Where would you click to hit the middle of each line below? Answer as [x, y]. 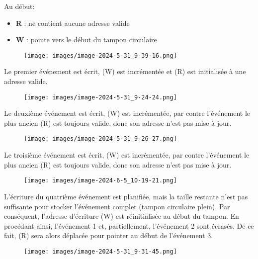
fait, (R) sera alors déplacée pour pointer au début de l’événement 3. [109, 235]
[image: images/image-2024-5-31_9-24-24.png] [100, 97]
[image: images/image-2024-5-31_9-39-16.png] [100, 55]
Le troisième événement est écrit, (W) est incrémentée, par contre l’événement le [127, 155]
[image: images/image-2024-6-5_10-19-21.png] [100, 181]
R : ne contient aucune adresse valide [73, 23]
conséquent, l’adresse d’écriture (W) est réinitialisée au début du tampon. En [122, 216]
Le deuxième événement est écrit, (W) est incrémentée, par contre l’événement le [127, 113]
